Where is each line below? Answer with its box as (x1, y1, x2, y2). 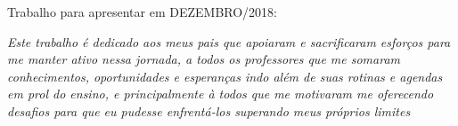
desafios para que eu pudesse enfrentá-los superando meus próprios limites (7, 101, 411, 120)
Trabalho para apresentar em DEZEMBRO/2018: (7, 3, 278, 20)
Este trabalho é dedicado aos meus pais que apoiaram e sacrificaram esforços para (7, 32, 451, 51)
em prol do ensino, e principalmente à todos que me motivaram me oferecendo (7, 84, 434, 103)
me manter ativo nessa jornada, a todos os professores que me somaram (7, 50, 401, 68)
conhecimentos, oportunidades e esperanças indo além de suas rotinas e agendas (7, 67, 443, 85)
